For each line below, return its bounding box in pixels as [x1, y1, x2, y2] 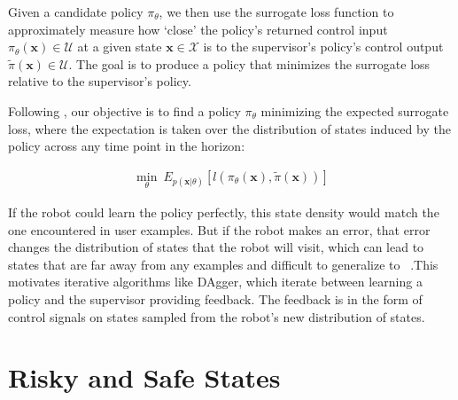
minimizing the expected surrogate [260, 101, 449, 120]
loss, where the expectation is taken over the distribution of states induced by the [8, 119, 451, 137]
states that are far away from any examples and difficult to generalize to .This [8, 255, 439, 273]
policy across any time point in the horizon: [8, 137, 245, 155]
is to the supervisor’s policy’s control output [203, 37, 444, 56]
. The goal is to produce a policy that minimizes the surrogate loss [68, 54, 431, 73]
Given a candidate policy [8, 3, 144, 20]
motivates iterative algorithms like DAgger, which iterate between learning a [8, 272, 423, 291]
